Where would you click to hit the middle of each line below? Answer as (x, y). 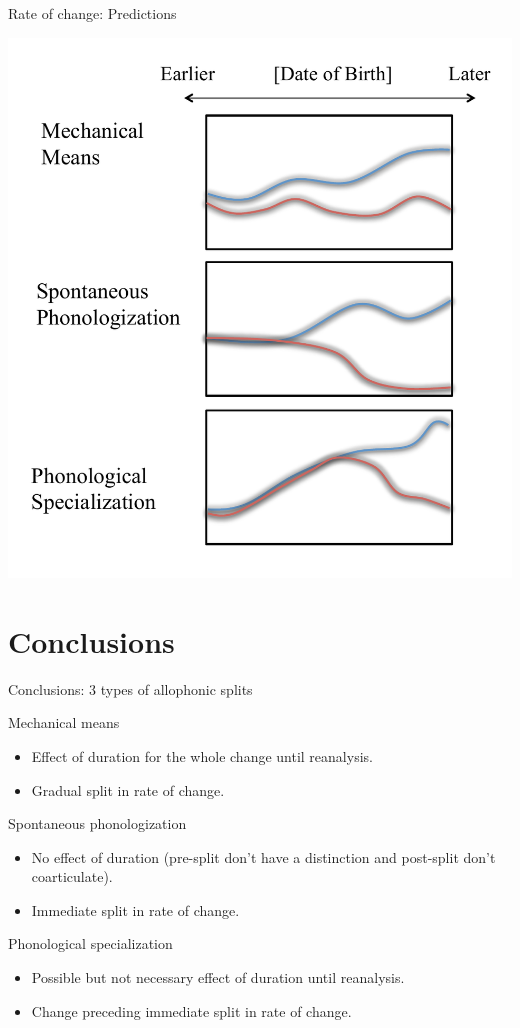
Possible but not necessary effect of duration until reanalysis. (218, 977)
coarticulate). (72, 876)
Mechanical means (64, 722)
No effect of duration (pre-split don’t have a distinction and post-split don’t (263, 856)
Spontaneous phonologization (97, 823)
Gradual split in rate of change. (128, 789)
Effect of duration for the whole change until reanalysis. (202, 755)
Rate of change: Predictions (92, 13)
